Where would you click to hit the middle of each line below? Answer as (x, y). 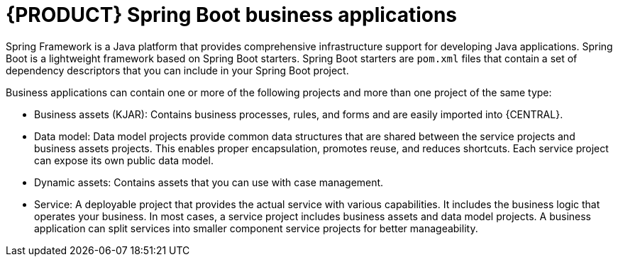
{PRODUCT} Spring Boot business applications (232, 15)
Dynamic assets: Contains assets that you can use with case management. (209, 182)
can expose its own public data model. (124, 160)
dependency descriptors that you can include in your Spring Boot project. (177, 70)
